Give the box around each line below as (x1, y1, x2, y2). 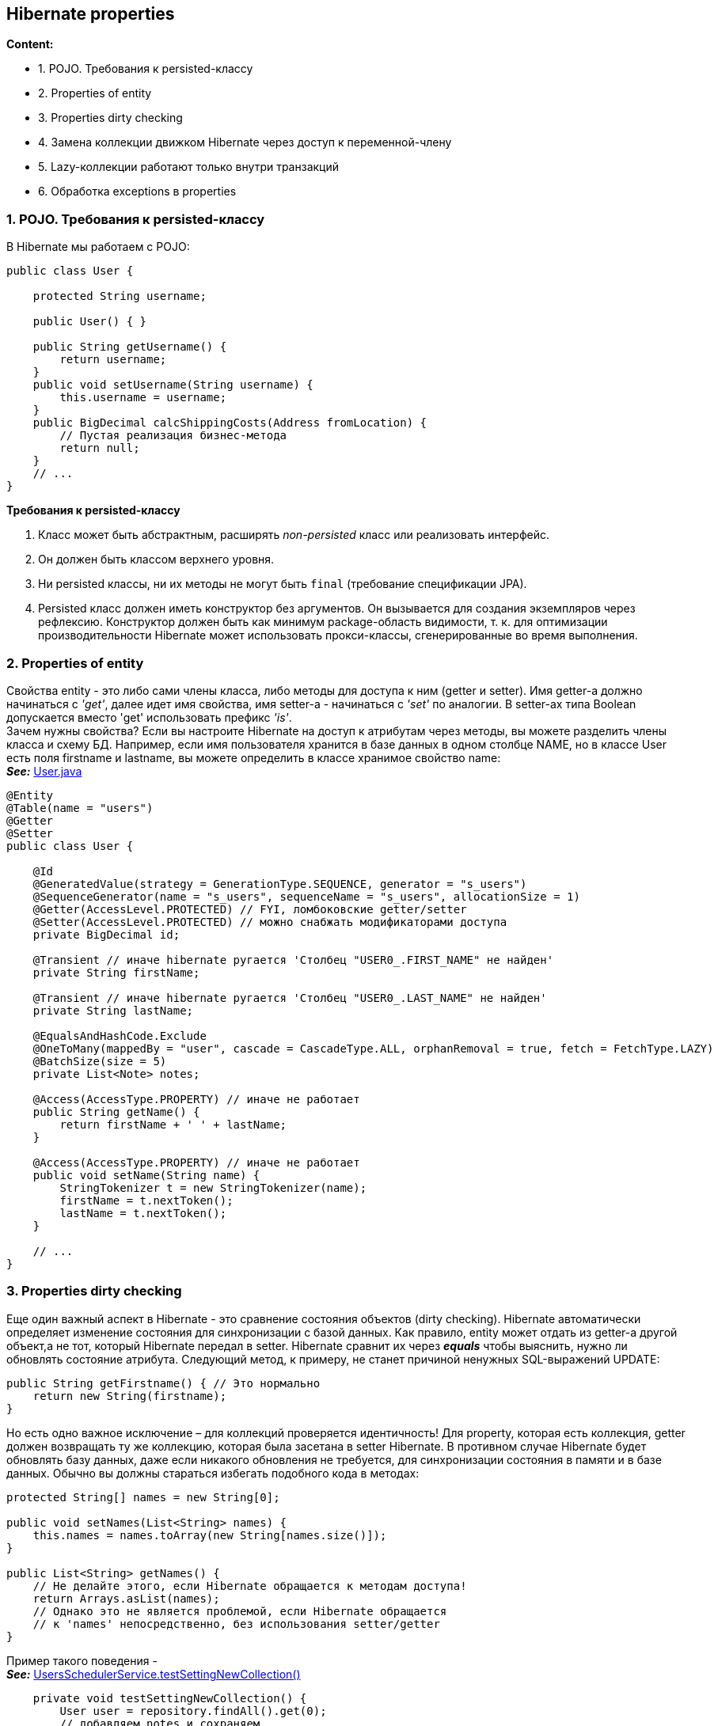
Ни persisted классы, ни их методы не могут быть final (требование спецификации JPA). (38, 577, 527, 591)
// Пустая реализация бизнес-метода (59, 429, 287, 442)
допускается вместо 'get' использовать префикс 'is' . (6, 710, 292, 724)
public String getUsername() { (32, 340, 227, 354)
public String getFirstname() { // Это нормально (6, 1376, 321, 1390)
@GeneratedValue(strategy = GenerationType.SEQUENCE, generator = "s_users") (32, 877, 527, 890)
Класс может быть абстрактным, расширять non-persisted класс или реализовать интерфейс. (38, 528, 549, 542)
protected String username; (32, 290, 207, 303)
